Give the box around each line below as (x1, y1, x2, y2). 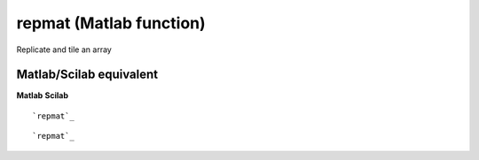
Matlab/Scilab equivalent (16, 67, 159, 82)
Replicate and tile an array (16, 44, 113, 55)
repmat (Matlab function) (16, 13, 206, 33)
